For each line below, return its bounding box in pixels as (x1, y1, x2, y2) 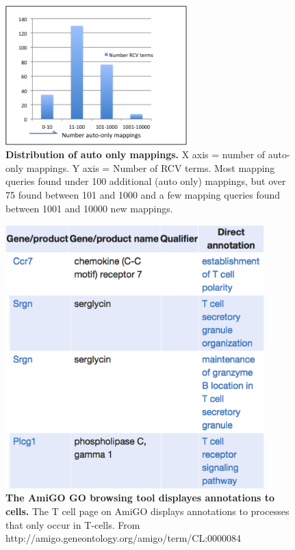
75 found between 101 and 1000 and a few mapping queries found (5, 187, 281, 201)
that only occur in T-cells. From (5, 517, 140, 532)
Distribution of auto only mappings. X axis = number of (5, 147, 266, 162)
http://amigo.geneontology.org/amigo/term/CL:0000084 (5, 531, 242, 545)
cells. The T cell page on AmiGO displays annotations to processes (5, 503, 290, 518)
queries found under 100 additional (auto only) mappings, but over (5, 174, 286, 188)
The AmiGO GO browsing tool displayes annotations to (5, 490, 275, 505)
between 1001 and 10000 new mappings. (5, 201, 173, 215)
